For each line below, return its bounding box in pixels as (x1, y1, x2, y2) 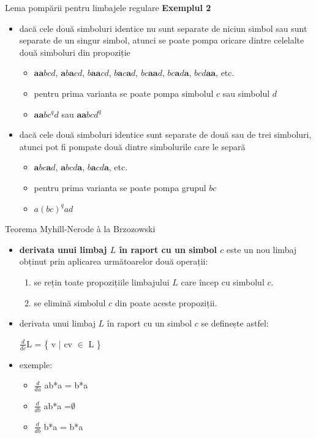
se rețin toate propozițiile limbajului (34, 275, 170, 288)
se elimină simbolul (34, 296, 106, 309)
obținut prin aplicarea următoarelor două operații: (19, 255, 208, 268)
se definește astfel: (201, 317, 269, 330)
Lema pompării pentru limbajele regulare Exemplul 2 (5, 1, 211, 13)
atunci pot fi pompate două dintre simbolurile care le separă (19, 140, 246, 153)
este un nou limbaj (227, 243, 297, 255)
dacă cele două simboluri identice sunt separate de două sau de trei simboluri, (19, 128, 312, 141)
